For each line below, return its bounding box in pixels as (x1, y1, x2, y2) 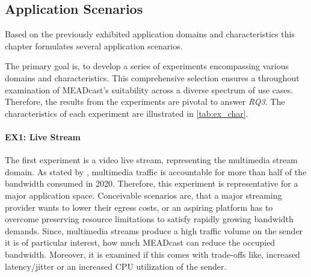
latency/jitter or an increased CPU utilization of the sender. (5, 260, 227, 272)
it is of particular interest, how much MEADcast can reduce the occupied (5, 236, 276, 249)
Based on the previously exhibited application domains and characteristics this (5, 28, 295, 40)
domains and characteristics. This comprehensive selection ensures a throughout (5, 71, 300, 84)
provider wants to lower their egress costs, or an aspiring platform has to (5, 201, 273, 213)
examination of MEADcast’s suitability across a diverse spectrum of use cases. (5, 83, 294, 96)
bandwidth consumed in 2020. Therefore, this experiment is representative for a (5, 177, 298, 190)
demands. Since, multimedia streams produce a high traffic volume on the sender (5, 224, 303, 237)
